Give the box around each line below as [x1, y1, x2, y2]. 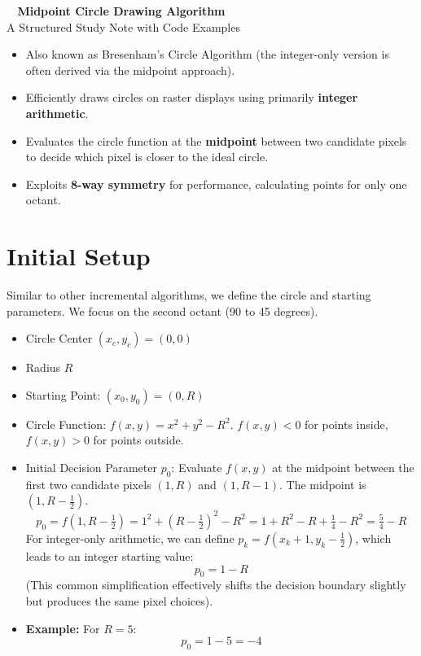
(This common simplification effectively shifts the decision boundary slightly [25, 576, 406, 593]
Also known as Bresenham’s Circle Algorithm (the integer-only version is [25, 46, 389, 63]
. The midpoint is [278, 475, 366, 492]
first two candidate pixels [25, 475, 151, 492]
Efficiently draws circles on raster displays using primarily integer [25, 89, 358, 106]
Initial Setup [7, 239, 151, 273]
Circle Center [25, 330, 93, 347]
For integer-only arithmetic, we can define [25, 529, 235, 546]
